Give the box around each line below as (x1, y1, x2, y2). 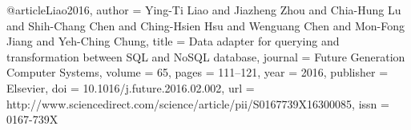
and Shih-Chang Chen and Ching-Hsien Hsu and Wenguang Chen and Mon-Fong (6, 17, 405, 33)
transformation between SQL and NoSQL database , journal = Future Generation (6, 48, 405, 65)
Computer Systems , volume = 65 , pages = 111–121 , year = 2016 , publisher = (6, 64, 389, 81)
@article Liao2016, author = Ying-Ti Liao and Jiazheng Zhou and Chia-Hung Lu (6, 2, 401, 18)
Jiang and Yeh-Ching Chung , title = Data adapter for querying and (6, 33, 340, 49)
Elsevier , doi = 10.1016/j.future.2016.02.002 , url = (6, 79, 255, 96)
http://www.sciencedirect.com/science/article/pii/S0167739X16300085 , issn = (6, 95, 389, 112)
